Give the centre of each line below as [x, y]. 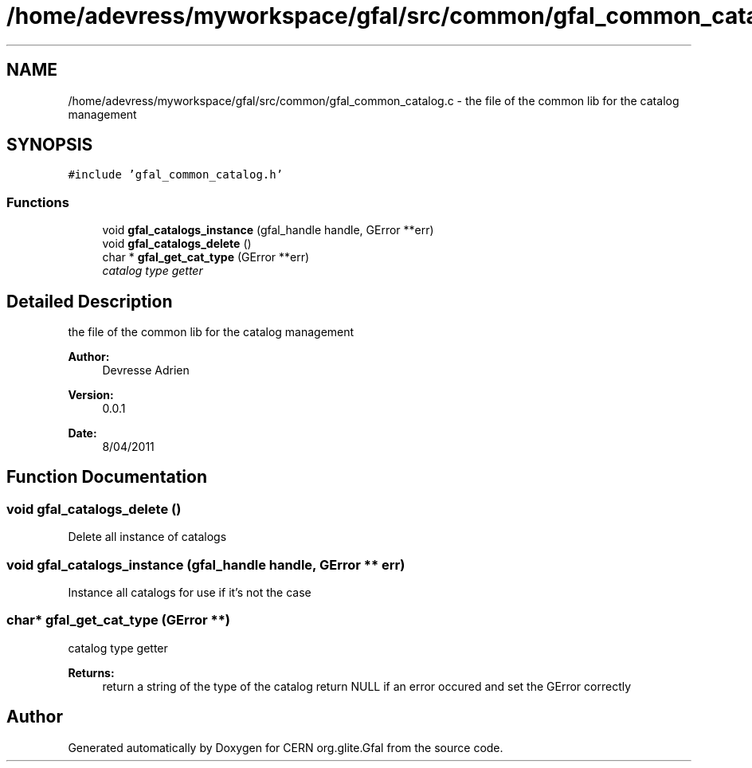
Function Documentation [107, 477]
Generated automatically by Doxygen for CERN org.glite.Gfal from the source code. [286, 747]
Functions [38, 202]
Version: [91, 395]
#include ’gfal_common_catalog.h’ [176, 175]
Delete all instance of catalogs [147, 537]
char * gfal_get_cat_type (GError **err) [206, 257]
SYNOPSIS [50, 145]
